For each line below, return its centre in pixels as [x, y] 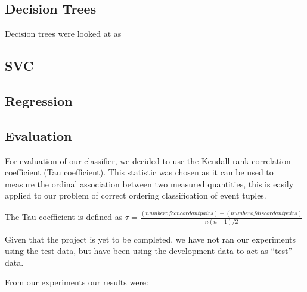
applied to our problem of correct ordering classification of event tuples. [136, 195]
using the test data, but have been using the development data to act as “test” [149, 251]
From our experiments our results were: [77, 282]
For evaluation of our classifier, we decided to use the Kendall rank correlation [148, 160]
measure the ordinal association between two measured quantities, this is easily [149, 183]
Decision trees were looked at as [63, 34]
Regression [39, 100]
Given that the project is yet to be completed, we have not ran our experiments [151, 239]
